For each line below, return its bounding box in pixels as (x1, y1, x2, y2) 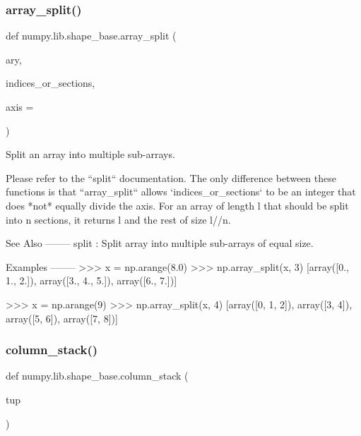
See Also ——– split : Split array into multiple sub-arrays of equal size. (6, 236, 314, 250)
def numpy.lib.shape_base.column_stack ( (6, 368, 189, 383)
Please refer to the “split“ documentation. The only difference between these (6, 170, 336, 185)
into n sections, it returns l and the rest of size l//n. (6, 212, 231, 226)
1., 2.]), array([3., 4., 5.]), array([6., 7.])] (6, 273, 177, 288)
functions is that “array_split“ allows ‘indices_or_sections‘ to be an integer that (6, 184, 356, 199)
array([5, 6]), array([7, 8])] (6, 310, 118, 325)
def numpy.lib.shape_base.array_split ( (6, 28, 177, 43)
